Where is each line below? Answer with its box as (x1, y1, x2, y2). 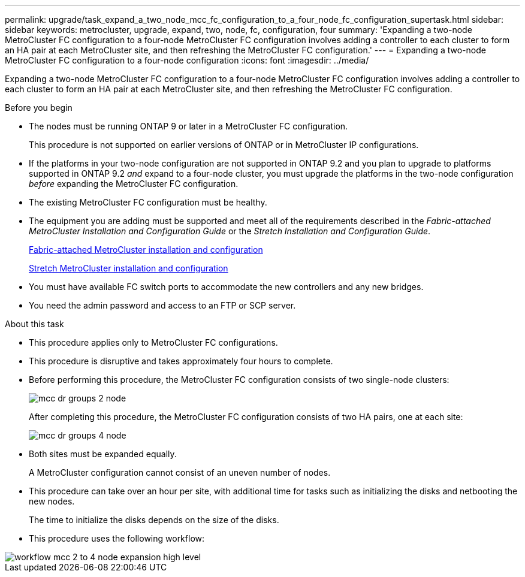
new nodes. (29, 496, 75, 506)
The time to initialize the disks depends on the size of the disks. (29, 515, 279, 525)
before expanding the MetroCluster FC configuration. (29, 179, 239, 189)
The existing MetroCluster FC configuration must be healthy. (29, 197, 267, 207)
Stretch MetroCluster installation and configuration (29, 263, 228, 273)
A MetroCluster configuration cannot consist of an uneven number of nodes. (29, 467, 331, 478)
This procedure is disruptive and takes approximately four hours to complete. (29, 356, 333, 366)
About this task (5, 319, 64, 329)
